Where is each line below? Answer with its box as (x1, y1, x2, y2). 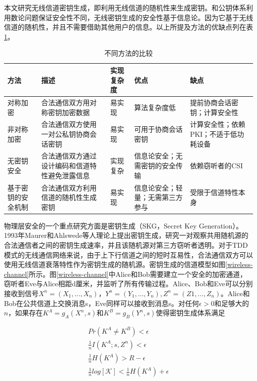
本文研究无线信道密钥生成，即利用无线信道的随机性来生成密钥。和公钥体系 (4, 2, 246, 12)
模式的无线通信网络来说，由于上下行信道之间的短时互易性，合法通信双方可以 (4, 249, 253, 260)
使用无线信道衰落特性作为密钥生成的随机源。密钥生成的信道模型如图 (4, 259, 225, 269)
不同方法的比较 (104, 48, 153, 58)
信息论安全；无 (134, 151, 183, 161)
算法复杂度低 (134, 102, 176, 112)
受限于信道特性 (190, 187, 239, 197)
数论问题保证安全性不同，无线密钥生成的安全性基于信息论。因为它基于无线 (10, 12, 253, 22)
